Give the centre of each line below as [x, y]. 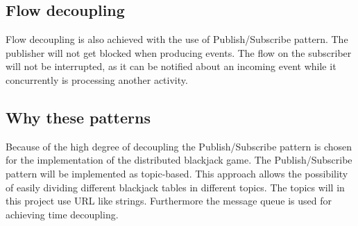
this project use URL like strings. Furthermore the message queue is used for [169, 201]
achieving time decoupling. [62, 214]
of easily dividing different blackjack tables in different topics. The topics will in [175, 187]
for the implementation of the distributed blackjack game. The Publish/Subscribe [179, 160]
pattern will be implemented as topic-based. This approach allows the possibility [177, 173]
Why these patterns [78, 117]
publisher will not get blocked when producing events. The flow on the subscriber [179, 52]
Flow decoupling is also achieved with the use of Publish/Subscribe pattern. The [177, 39]
